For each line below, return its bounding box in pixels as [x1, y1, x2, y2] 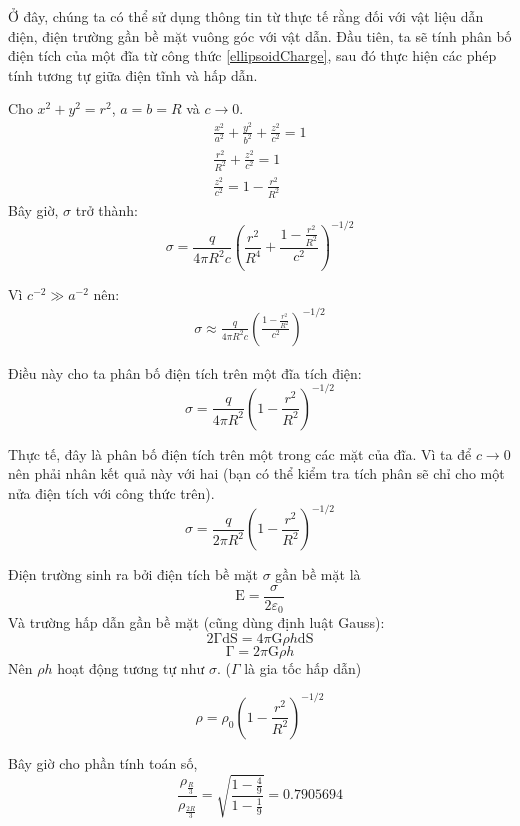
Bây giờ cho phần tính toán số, [8, 752, 198, 773]
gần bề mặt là [275, 564, 361, 585]
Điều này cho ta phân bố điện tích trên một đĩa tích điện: [8, 362, 362, 383]
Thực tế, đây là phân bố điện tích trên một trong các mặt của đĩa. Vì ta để [8, 443, 472, 464]
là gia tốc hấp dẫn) [244, 657, 362, 678]
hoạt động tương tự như [57, 657, 205, 678]
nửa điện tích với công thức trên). [8, 482, 215, 503]
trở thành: [75, 199, 138, 220]
